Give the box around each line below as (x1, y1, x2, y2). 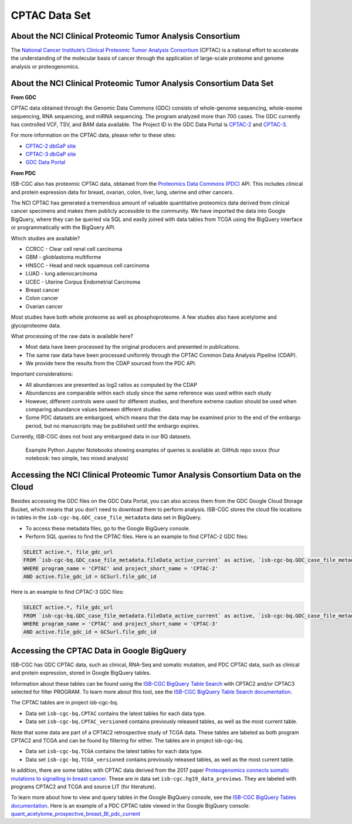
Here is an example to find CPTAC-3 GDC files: (11, 588, 124, 595)
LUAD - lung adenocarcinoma (25, 270, 98, 277)
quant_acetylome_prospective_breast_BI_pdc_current (11, 811, 141, 818)
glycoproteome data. (11, 322, 62, 329)
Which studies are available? (11, 234, 80, 241)
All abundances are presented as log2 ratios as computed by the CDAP (25, 381, 198, 388)
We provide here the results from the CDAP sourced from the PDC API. (25, 360, 197, 367)
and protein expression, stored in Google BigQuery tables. (11, 669, 151, 676)
